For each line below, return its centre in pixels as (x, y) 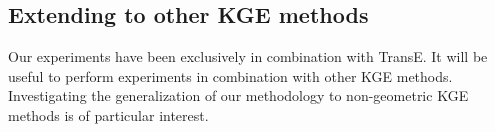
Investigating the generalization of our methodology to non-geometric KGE (238, 95)
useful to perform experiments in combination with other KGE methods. (230, 75)
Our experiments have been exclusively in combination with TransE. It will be (248, 56)
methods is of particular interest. (108, 114)
